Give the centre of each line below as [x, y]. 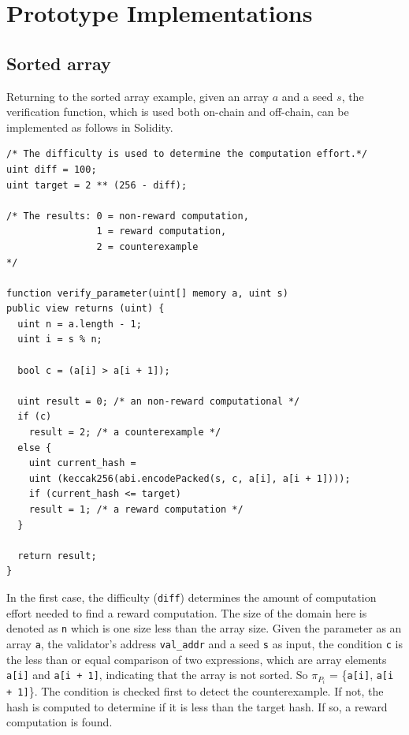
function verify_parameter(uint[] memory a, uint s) [147, 293]
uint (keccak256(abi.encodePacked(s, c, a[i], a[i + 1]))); [190, 478]
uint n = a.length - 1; [80, 324]
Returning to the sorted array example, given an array [138, 96]
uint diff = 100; [52, 169]
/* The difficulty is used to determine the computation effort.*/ [187, 154]
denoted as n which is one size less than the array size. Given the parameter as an [204, 628]
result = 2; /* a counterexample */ [125, 433]
